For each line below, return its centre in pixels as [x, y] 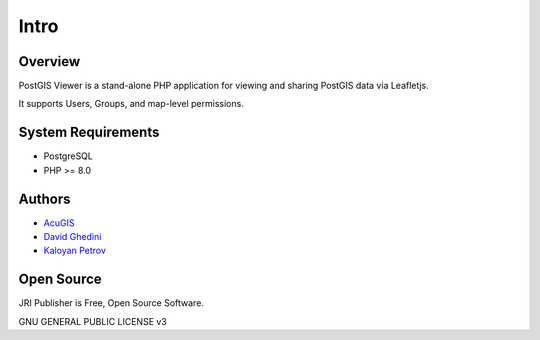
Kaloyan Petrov [75, 251]
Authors [44, 198]
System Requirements [89, 132]
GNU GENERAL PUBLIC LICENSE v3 [92, 321]
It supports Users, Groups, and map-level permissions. [131, 104]
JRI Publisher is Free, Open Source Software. [111, 303]
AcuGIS [59, 222]
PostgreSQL [68, 156]
